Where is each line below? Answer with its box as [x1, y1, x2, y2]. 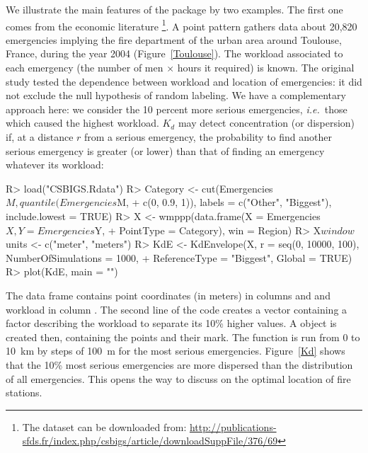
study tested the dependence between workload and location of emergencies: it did [6, 74, 362, 88]
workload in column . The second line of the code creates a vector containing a [6, 302, 347, 316]
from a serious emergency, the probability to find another [84, 130, 332, 144]
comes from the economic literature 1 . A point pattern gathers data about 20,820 [6, 16, 357, 33]
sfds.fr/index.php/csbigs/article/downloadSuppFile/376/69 [22, 433, 278, 448]
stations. [6, 385, 42, 400]
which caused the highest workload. [6, 115, 159, 130]
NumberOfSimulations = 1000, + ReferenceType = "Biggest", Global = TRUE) [6, 250, 352, 265]
